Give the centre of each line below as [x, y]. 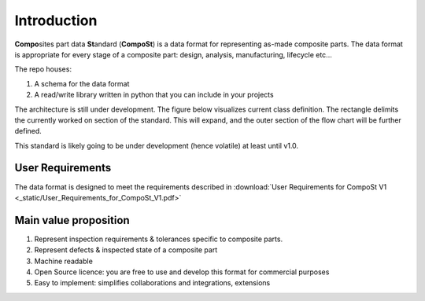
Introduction [56, 20]
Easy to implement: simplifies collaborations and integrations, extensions [152, 283]
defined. [28, 131]
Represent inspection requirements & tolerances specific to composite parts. [159, 239]
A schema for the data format [82, 83]
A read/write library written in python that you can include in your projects [154, 95]
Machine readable [64, 261]
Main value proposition [72, 220]
